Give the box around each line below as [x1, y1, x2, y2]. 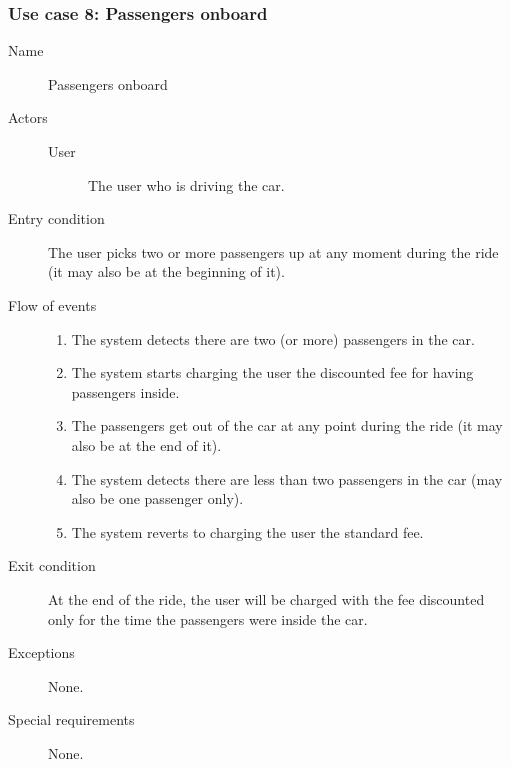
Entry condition [8, 208, 105, 229]
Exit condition [8, 555, 96, 576]
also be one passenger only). [71, 488, 244, 509]
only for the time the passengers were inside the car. [48, 608, 368, 629]
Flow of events [8, 294, 97, 315]
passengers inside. [71, 381, 180, 402]
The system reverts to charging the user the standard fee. [71, 521, 424, 542]
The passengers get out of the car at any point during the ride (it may [71, 415, 503, 436]
